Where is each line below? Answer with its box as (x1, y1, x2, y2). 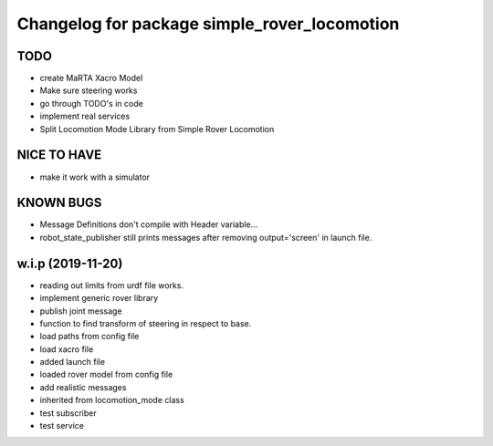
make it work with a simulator (39, 171, 151, 182)
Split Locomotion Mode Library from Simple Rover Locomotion (39, 123, 275, 134)
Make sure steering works (39, 85, 138, 96)
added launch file (39, 357, 105, 368)
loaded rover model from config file (39, 369, 173, 380)
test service (39, 420, 84, 431)
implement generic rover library (39, 293, 159, 304)
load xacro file (39, 343, 94, 355)
